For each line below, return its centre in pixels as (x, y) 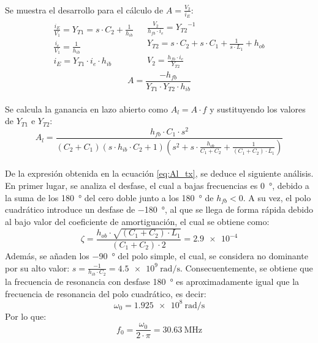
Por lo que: (26, 316)
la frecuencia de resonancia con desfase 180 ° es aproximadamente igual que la (152, 282)
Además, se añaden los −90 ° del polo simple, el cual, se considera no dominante (157, 256)
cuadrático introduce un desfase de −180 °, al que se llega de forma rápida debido (159, 209)
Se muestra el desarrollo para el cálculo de (84, 9)
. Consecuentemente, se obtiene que (246, 267)
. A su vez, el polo (277, 197)
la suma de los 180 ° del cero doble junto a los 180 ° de (109, 197)
